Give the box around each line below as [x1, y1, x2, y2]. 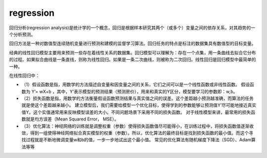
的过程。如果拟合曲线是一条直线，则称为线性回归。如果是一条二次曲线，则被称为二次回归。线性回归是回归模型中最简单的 [9, 57, 256, 63]
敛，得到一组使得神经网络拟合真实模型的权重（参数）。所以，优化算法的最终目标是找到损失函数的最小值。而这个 [21, 130, 249, 136]
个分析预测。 [9, 31, 36, 37]
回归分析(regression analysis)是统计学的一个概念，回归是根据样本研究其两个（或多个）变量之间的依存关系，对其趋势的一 [9, 25, 256, 31]
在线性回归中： [9, 72, 40, 79]
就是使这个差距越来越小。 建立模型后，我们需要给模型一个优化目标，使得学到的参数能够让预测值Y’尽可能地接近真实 [21, 102, 257, 108]
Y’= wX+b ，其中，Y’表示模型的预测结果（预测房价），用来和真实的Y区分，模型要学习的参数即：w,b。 [31, 88, 238, 94]
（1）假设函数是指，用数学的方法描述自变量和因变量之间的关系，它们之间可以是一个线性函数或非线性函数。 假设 [21, 81, 250, 87]
